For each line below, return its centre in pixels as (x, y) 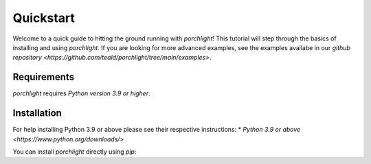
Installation (37, 113)
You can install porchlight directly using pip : (75, 152)
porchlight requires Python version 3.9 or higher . (81, 93)
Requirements (44, 77)
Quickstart (44, 18)
